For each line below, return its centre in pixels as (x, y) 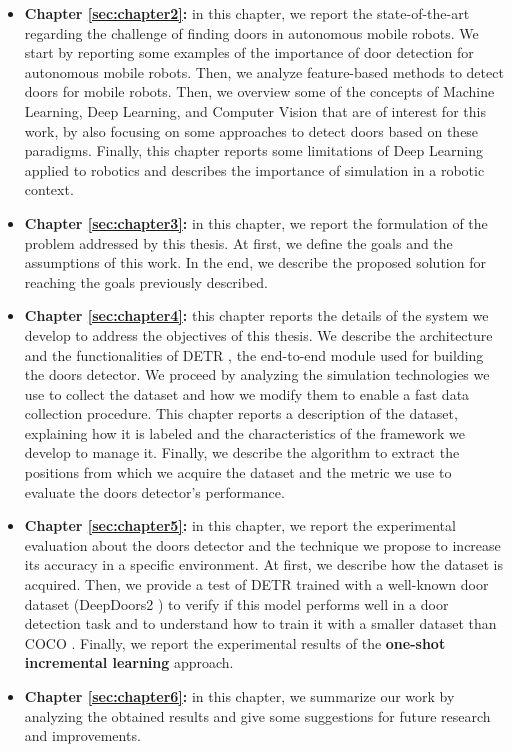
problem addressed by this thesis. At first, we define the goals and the (238, 242)
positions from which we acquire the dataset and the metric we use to (238, 472)
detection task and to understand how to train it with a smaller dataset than (260, 623)
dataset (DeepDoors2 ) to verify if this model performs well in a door (236, 603)
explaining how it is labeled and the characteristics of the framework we (244, 432)
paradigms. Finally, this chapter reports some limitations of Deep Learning (253, 150)
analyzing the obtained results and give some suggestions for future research (257, 715)
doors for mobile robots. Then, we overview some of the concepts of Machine (259, 91)
